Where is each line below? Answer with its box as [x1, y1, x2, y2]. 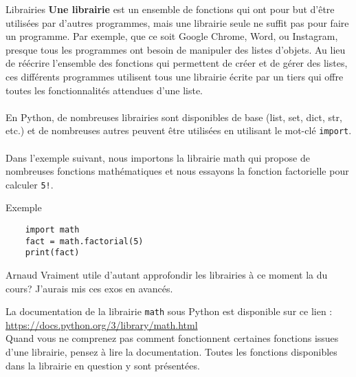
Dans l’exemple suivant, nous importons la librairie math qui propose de [5, 150, 310, 164]
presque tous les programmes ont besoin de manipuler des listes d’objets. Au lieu [5, 42, 346, 56]
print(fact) [25, 248, 80, 258]
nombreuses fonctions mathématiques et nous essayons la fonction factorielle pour [5, 164, 349, 178]
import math [25, 225, 80, 235]
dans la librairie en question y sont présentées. [5, 358, 200, 372]
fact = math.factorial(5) [25, 236, 144, 246]
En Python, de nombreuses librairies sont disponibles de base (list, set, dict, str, [5, 109, 342, 124]
